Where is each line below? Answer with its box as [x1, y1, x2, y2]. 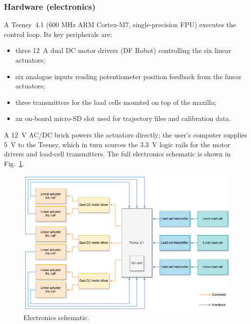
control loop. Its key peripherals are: [4, 29, 112, 39]
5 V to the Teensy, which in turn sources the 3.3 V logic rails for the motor [4, 139, 231, 149]
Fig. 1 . [4, 158, 24, 168]
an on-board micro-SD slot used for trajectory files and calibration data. [15, 113, 231, 123]
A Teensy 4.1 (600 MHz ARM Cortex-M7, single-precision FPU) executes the [4, 19, 236, 30]
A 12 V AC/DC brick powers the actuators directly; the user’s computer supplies [4, 129, 247, 139]
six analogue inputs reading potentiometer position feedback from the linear [15, 71, 242, 81]
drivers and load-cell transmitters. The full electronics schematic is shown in [4, 149, 231, 159]
